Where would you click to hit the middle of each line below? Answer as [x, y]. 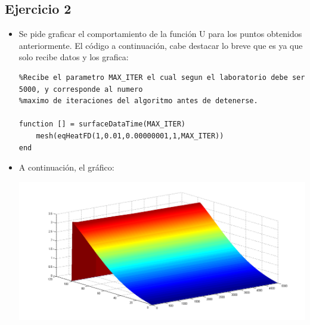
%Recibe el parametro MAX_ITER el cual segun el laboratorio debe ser [162, 77]
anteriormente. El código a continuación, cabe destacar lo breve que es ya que [161, 45]
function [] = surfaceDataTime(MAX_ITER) [102, 124]
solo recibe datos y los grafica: [74, 57]
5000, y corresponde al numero [81, 89]
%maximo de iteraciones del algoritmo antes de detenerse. [138, 101]
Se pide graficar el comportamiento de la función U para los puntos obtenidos [160, 34]
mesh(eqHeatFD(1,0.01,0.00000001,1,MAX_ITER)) [130, 136]
